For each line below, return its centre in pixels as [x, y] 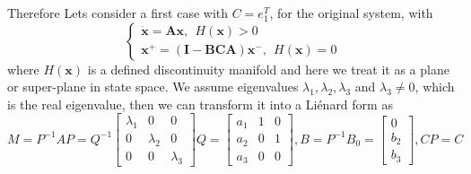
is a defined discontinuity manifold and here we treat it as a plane [268, 69]
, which [435, 87]
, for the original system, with [351, 13]
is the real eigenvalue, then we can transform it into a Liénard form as [200, 104]
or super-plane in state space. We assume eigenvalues [153, 87]
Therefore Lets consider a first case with [118, 13]
